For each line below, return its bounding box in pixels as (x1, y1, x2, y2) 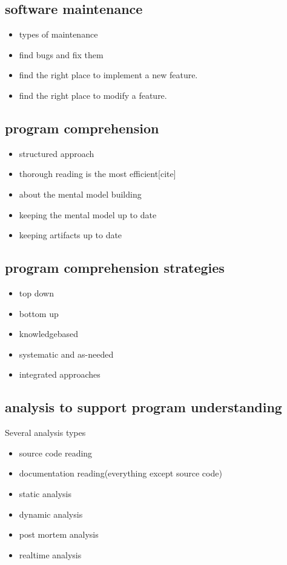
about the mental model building (19, 187, 142, 200)
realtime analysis (19, 548, 82, 561)
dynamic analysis (19, 507, 83, 520)
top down (19, 286, 54, 299)
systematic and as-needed (19, 347, 114, 360)
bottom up (19, 307, 59, 319)
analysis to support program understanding (5, 398, 282, 416)
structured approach (19, 147, 94, 159)
